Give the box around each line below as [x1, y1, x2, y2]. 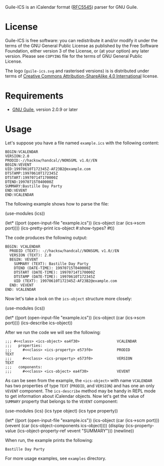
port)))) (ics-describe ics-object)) [5, 320, 72, 326]
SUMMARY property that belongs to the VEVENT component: [5, 398, 118, 404]
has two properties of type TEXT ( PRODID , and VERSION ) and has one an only [5, 383, 155, 388]
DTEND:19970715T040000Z [5, 179, 54, 184]
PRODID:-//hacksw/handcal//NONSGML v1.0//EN [5, 158, 97, 163]
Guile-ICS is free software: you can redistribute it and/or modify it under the [5, 37, 158, 43]
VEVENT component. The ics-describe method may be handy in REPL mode [5, 388, 156, 394]
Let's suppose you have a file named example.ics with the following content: [5, 140, 159, 146]
